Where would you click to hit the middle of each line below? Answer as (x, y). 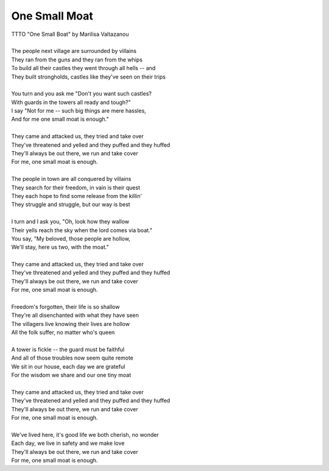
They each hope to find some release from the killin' (77, 196)
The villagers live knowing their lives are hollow (71, 324)
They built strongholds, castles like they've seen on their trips (88, 77)
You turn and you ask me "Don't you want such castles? (81, 94)
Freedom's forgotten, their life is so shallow (65, 307)
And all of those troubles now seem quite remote (72, 358)
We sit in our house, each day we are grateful (68, 366)
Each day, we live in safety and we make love (68, 443)
